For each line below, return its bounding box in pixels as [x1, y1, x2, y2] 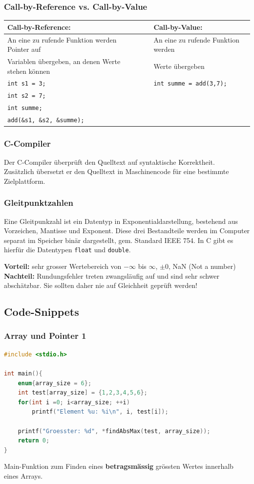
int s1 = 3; [7, 80, 46, 88]
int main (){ [4, 370, 42, 377]
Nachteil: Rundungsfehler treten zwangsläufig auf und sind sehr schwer [4, 270, 220, 281]
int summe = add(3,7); [153, 80, 227, 88]
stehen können [7, 66, 50, 76]
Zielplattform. [4, 176, 45, 186]
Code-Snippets [4, 304, 79, 319]
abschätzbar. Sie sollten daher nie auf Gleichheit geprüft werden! [4, 280, 197, 290]
